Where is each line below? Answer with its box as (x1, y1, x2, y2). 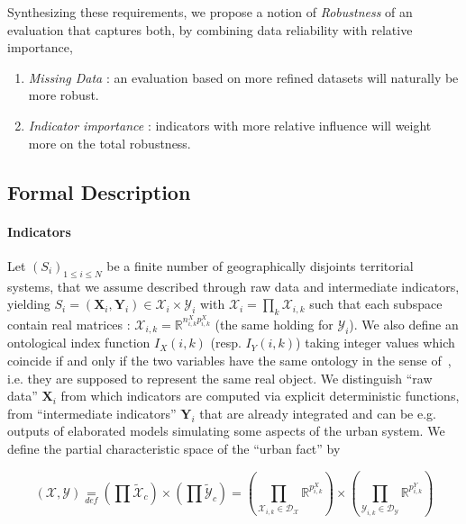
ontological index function (7, 333, 151, 352)
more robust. (28, 86, 99, 104)
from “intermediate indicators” (7, 403, 177, 422)
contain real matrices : (7, 314, 131, 333)
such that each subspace (309, 294, 443, 313)
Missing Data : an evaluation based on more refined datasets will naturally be (28, 68, 459, 86)
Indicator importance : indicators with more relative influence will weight (28, 115, 432, 134)
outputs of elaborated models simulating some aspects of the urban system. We (7, 421, 445, 440)
